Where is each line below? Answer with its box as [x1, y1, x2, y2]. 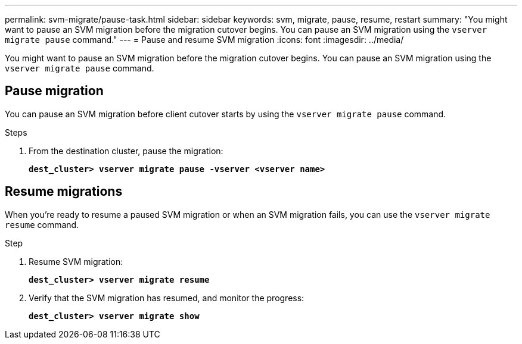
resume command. [5, 219, 79, 230]
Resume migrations [5, 184, 123, 199]
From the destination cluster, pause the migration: [29, 145, 223, 156]
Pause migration [5, 83, 104, 99]
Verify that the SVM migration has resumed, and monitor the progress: [29, 292, 304, 303]
